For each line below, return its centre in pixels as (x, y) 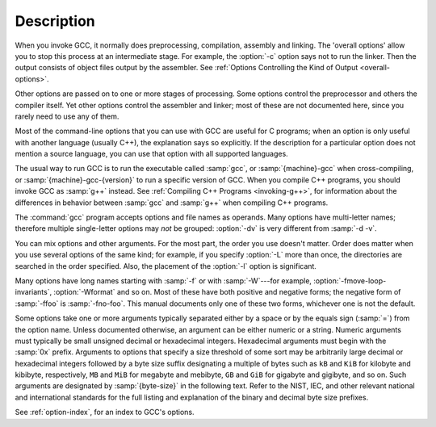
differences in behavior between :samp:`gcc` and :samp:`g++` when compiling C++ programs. (172, 203)
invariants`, (34, 292)
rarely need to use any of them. (67, 116)
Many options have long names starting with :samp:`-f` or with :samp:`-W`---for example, (163, 280)
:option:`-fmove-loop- (350, 280)
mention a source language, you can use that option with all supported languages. (151, 154)
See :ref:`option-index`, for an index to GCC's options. (105, 412)
